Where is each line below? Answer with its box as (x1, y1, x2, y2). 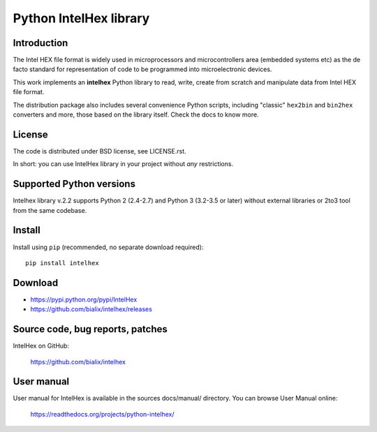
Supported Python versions (13, 178, 136, 190)
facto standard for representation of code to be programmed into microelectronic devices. (13, 65, 272, 73)
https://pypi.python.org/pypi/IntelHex (30, 295, 138, 304)
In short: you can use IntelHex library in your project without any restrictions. (13, 160, 234, 168)
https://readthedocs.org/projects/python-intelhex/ (30, 410, 175, 418)
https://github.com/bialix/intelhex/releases (30, 305, 153, 313)
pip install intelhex (25, 259, 99, 267)
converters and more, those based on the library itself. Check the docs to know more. (13, 110, 259, 119)
